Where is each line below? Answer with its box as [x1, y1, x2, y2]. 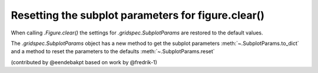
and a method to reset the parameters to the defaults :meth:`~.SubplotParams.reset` [11, 48, 215, 55]
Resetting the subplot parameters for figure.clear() [11, 9, 265, 22]
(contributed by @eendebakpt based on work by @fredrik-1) [11, 58, 157, 65]
